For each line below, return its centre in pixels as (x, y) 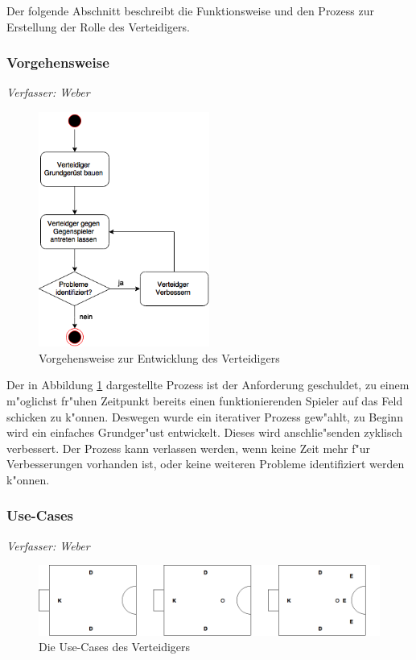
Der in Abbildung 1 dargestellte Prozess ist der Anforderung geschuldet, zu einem (208, 385)
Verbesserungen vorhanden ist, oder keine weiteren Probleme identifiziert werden (206, 464)
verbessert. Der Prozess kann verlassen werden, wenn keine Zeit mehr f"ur (189, 448)
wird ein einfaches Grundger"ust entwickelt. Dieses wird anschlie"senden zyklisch (205, 432)
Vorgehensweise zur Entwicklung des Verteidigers (159, 357)
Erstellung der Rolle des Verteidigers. (98, 26)
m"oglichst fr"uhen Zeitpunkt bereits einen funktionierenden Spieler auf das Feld (205, 400)
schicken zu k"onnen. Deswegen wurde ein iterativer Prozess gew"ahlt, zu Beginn (205, 416)
